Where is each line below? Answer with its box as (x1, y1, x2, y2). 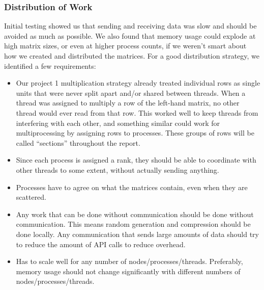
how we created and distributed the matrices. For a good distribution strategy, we (4, 50, 260, 61)
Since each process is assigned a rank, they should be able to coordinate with (16, 154, 256, 165)
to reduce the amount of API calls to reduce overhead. (16, 239, 186, 249)
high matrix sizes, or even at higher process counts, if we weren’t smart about (4, 40, 247, 51)
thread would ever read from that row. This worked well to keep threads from (16, 107, 258, 118)
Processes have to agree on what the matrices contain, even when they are (16, 181, 248, 192)
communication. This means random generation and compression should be (16, 219, 251, 229)
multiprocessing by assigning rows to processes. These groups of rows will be (16, 127, 254, 138)
